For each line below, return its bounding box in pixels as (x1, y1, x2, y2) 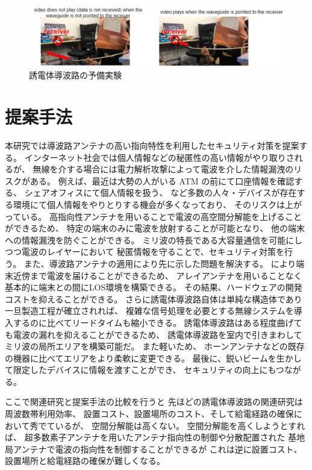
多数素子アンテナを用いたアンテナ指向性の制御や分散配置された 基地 (33, 431, 305, 443)
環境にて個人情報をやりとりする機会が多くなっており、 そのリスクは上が (13, 198, 302, 210)
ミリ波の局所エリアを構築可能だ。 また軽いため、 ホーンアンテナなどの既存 (5, 340, 305, 352)
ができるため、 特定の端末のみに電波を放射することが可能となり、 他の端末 (5, 222, 305, 234)
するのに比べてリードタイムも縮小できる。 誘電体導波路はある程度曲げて (13, 316, 302, 328)
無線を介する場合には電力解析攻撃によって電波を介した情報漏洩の (33, 163, 294, 175)
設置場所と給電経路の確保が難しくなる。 (5, 454, 165, 467)
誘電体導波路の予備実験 (29, 69, 122, 81)
